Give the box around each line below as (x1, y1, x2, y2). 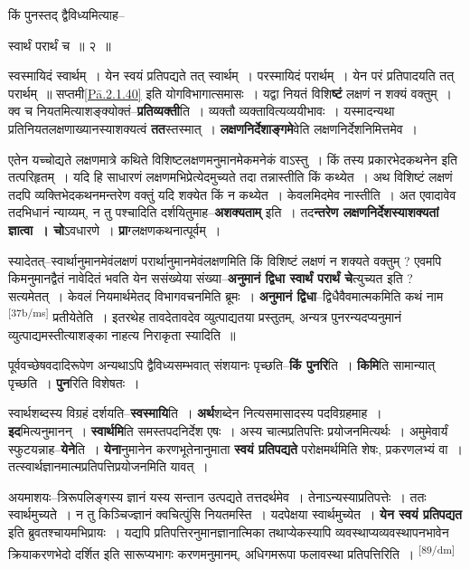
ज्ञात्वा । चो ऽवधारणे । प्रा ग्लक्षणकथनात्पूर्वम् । (8, 220, 221, 239)
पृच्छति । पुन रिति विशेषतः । (8, 373, 140, 392)
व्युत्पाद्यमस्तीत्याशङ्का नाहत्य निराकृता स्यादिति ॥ (8, 325, 236, 344)
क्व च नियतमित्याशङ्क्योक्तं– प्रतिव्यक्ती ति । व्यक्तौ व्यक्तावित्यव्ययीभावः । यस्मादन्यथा (8, 101, 395, 120)
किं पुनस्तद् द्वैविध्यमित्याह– (8, 5, 125, 24)
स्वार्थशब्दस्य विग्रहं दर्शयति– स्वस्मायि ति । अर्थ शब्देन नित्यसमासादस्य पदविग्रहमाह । (8, 403, 382, 422)
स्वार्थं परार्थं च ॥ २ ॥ (8, 35, 111, 54)
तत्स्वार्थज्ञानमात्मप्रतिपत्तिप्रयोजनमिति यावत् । (8, 457, 209, 476)
